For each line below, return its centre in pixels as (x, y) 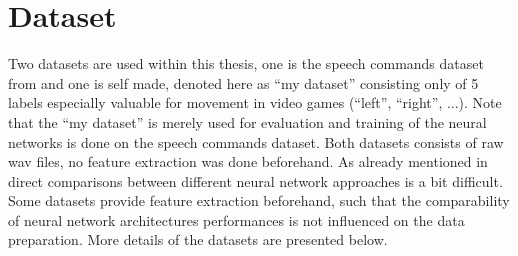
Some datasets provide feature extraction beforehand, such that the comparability (259, 200)
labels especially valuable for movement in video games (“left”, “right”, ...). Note (255, 102)
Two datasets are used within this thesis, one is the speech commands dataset (246, 63)
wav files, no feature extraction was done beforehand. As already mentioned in (248, 161)
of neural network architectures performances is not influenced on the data (236, 219)
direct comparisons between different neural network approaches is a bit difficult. (255, 180)
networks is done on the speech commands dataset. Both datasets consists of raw (256, 141)
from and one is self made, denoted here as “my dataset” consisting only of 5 (243, 82)
